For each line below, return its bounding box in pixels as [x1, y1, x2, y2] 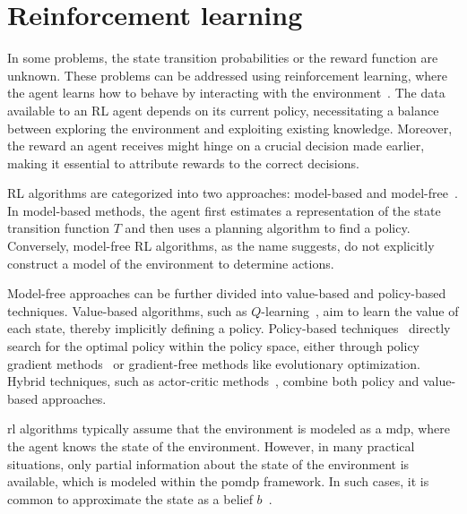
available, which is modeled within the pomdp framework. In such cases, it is [7, 472, 429, 491]
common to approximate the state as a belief [7, 489, 253, 508]
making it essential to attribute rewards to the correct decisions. [7, 153, 359, 172]
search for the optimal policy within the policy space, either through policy [7, 337, 420, 356]
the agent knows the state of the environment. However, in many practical [7, 437, 415, 455]
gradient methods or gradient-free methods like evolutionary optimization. [7, 354, 420, 373]
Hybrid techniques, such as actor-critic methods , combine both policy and [7, 372, 419, 390]
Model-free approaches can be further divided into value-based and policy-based [7, 284, 446, 303]
